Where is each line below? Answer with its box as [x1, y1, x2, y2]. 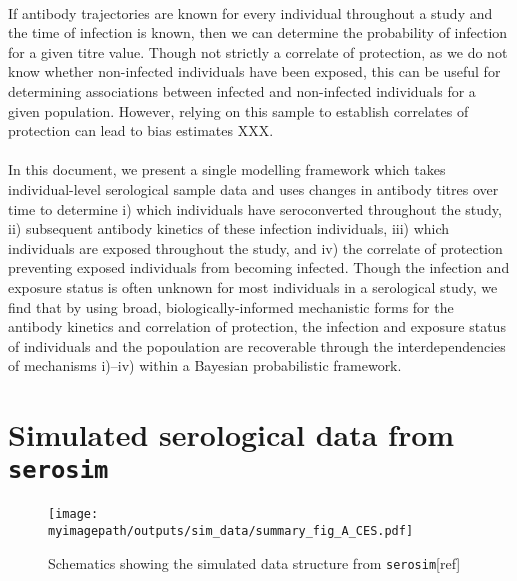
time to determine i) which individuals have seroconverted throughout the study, [8, 198, 502, 219]
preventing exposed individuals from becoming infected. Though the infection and [8, 257, 510, 278]
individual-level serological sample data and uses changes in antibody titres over [8, 178, 499, 199]
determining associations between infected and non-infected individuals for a [8, 80, 476, 101]
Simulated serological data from [8, 414, 455, 455]
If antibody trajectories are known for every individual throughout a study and [8, 2, 493, 23]
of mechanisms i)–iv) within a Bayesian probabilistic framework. [8, 355, 402, 376]
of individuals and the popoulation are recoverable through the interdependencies [8, 335, 506, 356]
